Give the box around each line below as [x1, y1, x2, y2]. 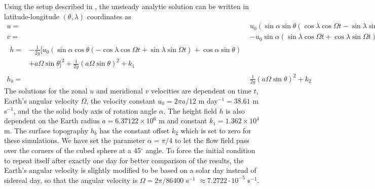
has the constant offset [99, 125, 170, 135]
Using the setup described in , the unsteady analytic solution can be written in [4, 1, 249, 11]
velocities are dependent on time [151, 85, 252, 96]
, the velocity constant [86, 95, 156, 106]
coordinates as [87, 11, 131, 21]
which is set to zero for [180, 125, 251, 135]
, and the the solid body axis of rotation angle [13, 105, 157, 116]
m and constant [159, 115, 207, 126]
